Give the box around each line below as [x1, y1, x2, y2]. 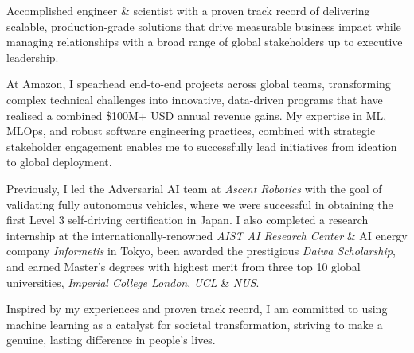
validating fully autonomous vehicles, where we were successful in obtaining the [6, 196, 393, 212]
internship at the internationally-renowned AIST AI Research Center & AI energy [6, 227, 408, 243]
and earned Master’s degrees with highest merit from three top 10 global [6, 258, 361, 274]
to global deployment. [6, 153, 112, 170]
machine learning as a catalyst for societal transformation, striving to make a [6, 316, 383, 332]
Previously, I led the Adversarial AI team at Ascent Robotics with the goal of [6, 180, 382, 196]
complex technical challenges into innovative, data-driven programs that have [6, 91, 383, 107]
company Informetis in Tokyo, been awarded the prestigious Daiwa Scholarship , [6, 242, 396, 259]
